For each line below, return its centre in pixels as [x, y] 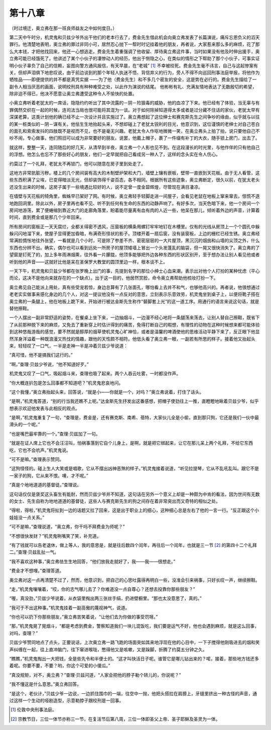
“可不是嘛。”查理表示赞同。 [37, 459]
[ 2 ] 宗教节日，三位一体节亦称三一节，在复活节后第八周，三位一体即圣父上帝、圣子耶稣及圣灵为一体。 [115, 719]
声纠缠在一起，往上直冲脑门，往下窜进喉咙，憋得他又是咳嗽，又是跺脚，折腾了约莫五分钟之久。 [108, 650]
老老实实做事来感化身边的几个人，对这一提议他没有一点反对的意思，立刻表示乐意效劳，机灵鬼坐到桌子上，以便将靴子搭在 [134, 294]
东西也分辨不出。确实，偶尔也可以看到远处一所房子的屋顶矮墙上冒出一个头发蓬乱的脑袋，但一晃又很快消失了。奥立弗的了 [134, 248]
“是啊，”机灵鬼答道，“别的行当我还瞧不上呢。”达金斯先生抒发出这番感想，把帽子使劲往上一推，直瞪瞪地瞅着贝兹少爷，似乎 [134, 401]
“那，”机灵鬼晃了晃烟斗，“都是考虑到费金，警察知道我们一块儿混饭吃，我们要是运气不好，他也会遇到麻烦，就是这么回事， [134, 626]
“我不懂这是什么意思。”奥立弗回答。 [45, 684]
